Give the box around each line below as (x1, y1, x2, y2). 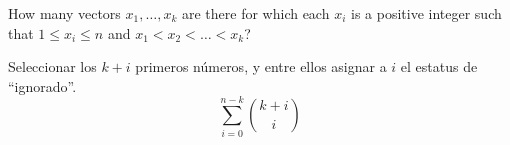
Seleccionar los (8, 56, 97, 77)
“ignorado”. (8, 75, 77, 96)
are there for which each (181, 3, 330, 23)
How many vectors (8, 3, 121, 23)
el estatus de (400, 56, 478, 77)
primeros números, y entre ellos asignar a (135, 56, 387, 77)
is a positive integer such (351, 3, 502, 23)
